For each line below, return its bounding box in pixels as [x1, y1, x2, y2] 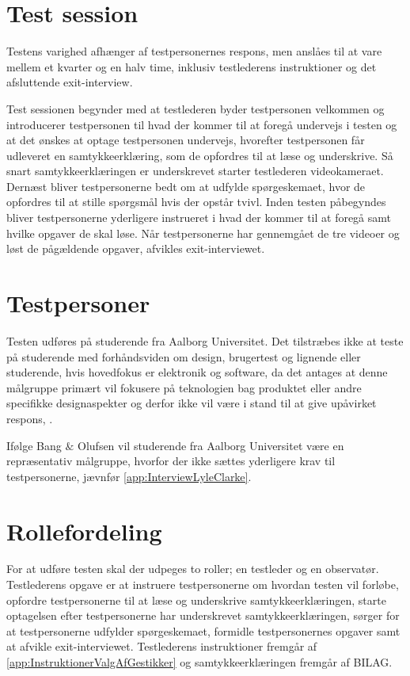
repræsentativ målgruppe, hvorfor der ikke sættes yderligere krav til [6, 453, 336, 469]
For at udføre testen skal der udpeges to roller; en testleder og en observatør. [6, 560, 379, 577]
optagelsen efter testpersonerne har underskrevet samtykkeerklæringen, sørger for [6, 607, 400, 624]
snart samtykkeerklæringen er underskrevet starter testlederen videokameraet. [6, 162, 384, 179]
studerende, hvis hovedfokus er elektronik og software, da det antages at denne [6, 364, 388, 380]
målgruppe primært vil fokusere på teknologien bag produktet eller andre [6, 379, 362, 395]
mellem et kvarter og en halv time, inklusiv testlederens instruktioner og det [6, 58, 377, 74]
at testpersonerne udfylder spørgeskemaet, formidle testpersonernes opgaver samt [6, 622, 401, 639]
